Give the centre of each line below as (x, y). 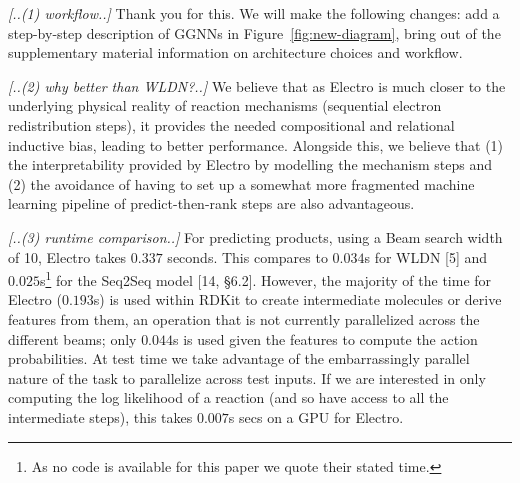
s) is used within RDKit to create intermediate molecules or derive (297, 299)
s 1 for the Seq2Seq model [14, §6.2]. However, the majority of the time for (265, 278)
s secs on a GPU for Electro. (316, 416)
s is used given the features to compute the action (325, 338)
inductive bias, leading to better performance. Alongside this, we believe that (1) (256, 144)
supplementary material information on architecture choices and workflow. (235, 52)
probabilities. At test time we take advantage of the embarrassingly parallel (239, 358)
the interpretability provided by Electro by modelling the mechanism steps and (250, 164)
